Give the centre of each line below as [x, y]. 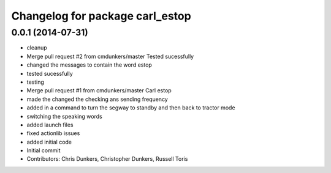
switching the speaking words [64, 116]
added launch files [50, 125]
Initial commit [44, 150]
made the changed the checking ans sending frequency [97, 99]
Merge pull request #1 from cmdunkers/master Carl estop [99, 90]
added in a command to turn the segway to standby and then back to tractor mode [131, 108]
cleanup [37, 48]
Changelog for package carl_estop [101, 16]
